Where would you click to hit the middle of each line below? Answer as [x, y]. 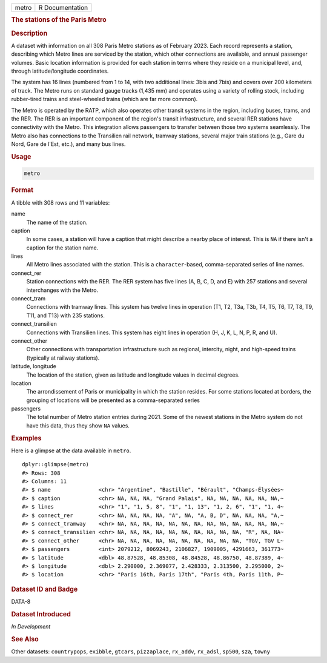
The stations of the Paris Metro [59, 20]
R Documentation [63, 8]
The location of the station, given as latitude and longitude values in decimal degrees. [133, 375]
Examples [26, 438]
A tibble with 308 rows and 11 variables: [61, 202]
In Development [31, 627]
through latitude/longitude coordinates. [60, 71]
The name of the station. [57, 222]
